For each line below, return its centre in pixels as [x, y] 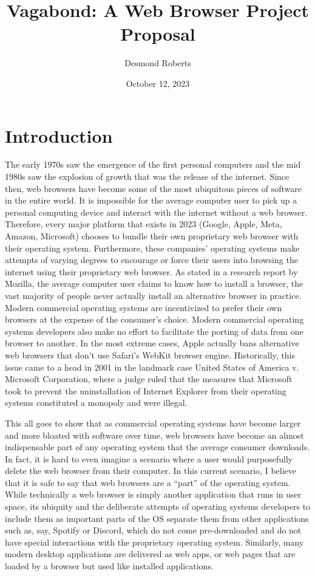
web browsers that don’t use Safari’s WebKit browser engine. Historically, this [150, 355]
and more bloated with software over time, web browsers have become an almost [154, 435]
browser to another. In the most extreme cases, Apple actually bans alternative [152, 343]
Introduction [59, 135]
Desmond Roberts [158, 63]
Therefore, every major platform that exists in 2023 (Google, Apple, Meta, [144, 224]
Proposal [158, 34]
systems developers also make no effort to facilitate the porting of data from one [154, 331]
